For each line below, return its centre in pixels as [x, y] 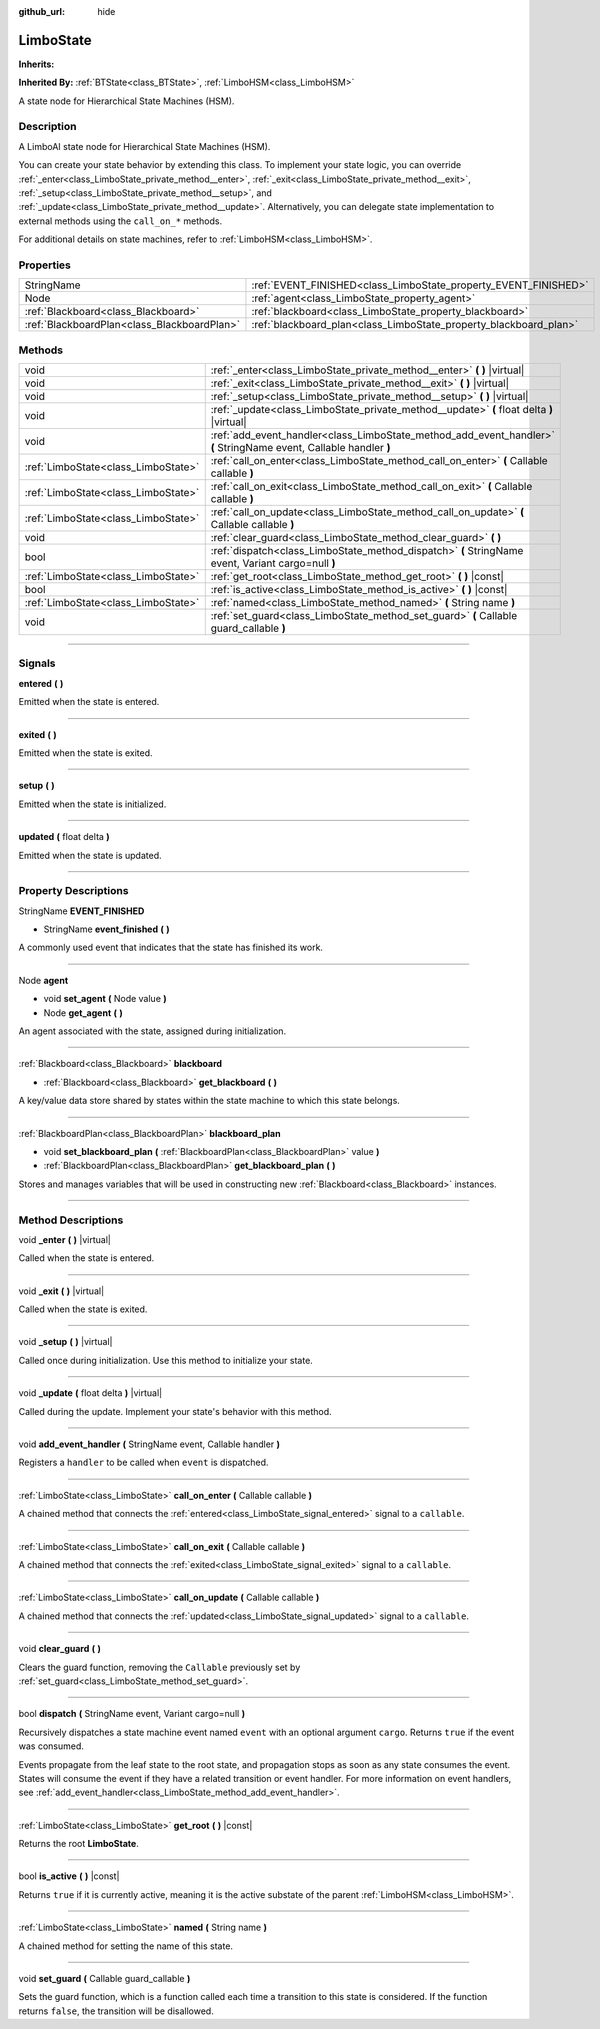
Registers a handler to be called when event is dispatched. [143, 1462]
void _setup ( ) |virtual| [66, 1342]
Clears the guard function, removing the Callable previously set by [159, 1667]
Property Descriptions [73, 891]
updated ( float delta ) [64, 837]
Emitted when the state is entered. [89, 702]
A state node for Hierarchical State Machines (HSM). [126, 101]
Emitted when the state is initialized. [92, 804]
